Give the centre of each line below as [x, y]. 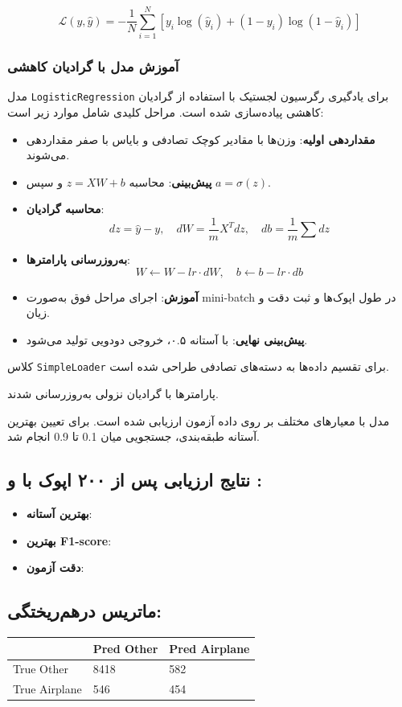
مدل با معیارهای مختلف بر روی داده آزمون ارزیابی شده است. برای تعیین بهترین [199, 420]
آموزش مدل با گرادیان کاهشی [93, 66]
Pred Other [125, 648]
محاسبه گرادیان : [65, 209]
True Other [41, 669]
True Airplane [47, 689]
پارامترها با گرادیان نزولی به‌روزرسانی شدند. [113, 394]
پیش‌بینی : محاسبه [170, 181]
